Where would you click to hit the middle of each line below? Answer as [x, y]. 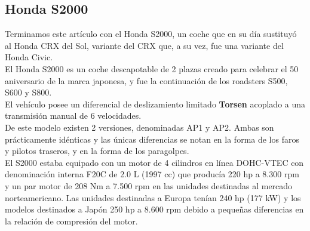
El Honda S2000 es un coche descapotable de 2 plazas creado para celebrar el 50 [152, 68]
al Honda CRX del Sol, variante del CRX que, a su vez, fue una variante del [144, 45]
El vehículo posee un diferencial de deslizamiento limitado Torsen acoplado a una [155, 104]
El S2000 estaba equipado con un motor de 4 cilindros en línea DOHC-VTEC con [154, 162]
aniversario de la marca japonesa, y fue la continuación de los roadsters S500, [146, 80]
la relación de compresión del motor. [71, 221]
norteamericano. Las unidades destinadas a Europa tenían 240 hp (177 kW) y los [153, 197]
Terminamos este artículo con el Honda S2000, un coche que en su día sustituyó [151, 34]
